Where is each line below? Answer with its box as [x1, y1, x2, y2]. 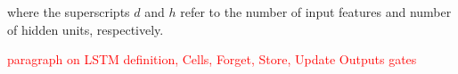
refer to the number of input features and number [180, 3, 452, 21]
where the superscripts [7, 3, 130, 21]
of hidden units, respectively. [7, 20, 164, 38]
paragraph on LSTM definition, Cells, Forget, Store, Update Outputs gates [7, 50, 417, 69]
